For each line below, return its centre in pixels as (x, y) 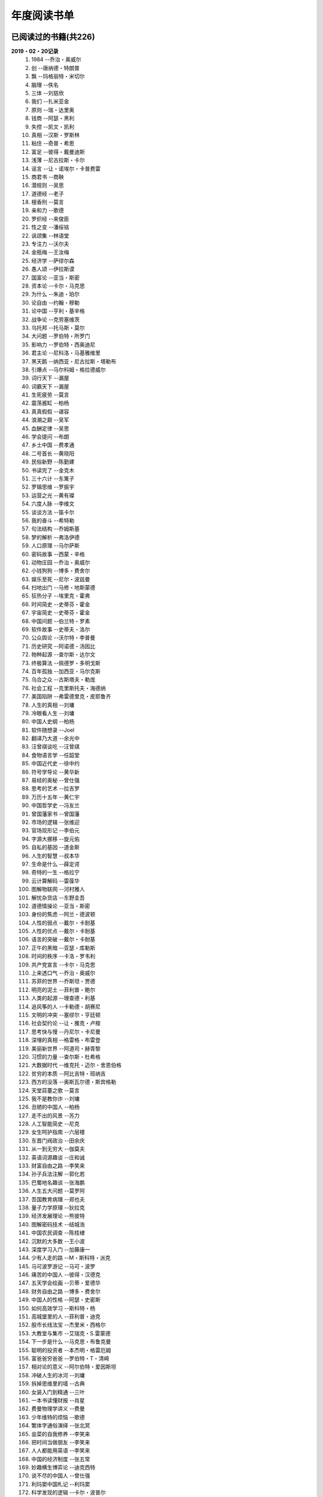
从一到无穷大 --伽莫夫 (58, 1149)
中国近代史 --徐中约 (56, 763)
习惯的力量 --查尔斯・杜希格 (66, 1056)
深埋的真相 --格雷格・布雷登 (66, 1040)
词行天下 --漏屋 (50, 378)
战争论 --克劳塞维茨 (56, 319)
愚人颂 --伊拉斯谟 (53, 269)
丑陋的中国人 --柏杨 (56, 1107)
